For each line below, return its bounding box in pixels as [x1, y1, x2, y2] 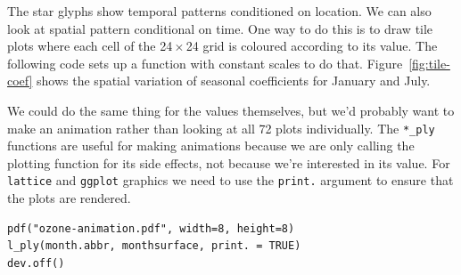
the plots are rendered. [7, 189, 131, 207]
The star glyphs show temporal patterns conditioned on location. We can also [7, 2, 432, 20]
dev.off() [7, 256, 65, 270]
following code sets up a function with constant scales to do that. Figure [7, 53, 403, 72]
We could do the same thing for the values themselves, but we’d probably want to [7, 101, 455, 119]
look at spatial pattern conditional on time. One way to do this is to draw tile [7, 19, 433, 37]
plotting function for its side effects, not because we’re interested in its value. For [7, 153, 450, 172]
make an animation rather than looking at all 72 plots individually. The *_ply [7, 118, 435, 137]
